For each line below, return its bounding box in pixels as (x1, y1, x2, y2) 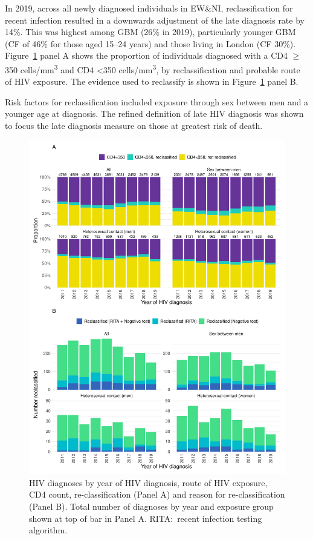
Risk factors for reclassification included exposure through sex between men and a (5, 95, 309, 108)
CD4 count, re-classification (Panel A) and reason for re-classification (29, 488, 285, 501)
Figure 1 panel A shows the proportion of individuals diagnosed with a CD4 (5, 49, 288, 62)
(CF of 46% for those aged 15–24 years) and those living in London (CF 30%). (5, 37, 296, 50)
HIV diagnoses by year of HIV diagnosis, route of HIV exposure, (29, 476, 268, 489)
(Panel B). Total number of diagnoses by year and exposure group (29, 500, 274, 513)
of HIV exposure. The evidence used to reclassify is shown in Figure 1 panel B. (5, 75, 298, 88)
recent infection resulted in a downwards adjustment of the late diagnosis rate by (5, 13, 305, 26)
